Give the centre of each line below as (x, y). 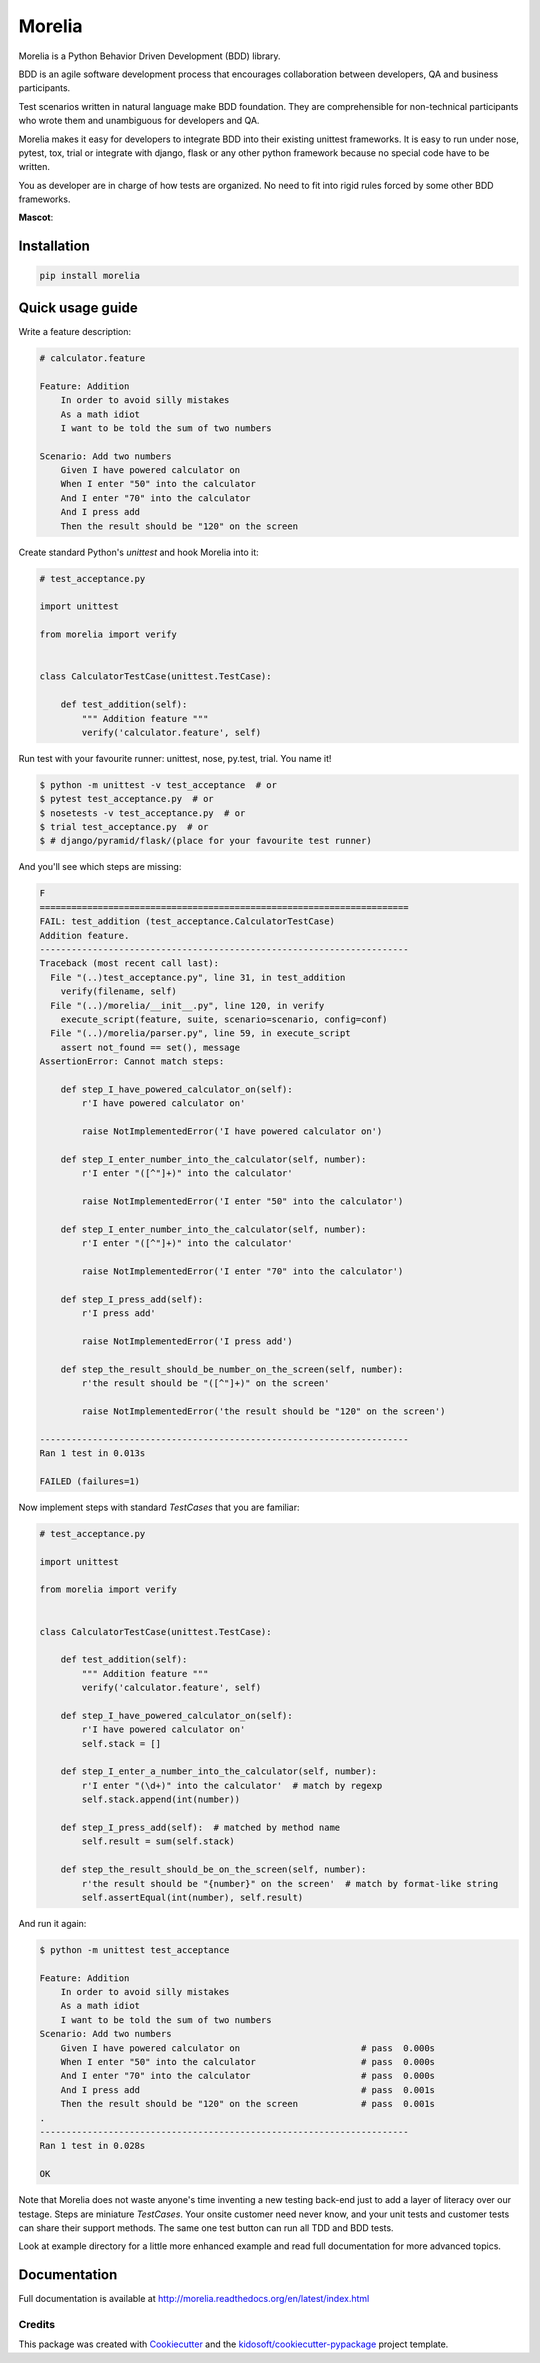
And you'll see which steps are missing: (100, 867)
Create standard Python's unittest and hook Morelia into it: (138, 552)
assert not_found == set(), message (150, 1047)
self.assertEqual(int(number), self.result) (192, 1897)
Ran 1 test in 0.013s (92, 1453)
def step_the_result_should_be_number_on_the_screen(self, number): (232, 1369)
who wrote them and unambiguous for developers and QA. (139, 121)
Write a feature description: (75, 331)
